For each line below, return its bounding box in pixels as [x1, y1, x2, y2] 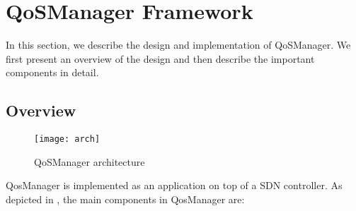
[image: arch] [34, 134, 101, 145]
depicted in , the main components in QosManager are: [6, 191, 245, 206]
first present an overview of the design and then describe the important [6, 51, 315, 66]
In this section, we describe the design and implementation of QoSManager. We [6, 37, 351, 52]
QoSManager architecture [34, 154, 145, 169]
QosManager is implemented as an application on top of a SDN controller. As [6, 178, 343, 193]
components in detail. [6, 65, 99, 80]
